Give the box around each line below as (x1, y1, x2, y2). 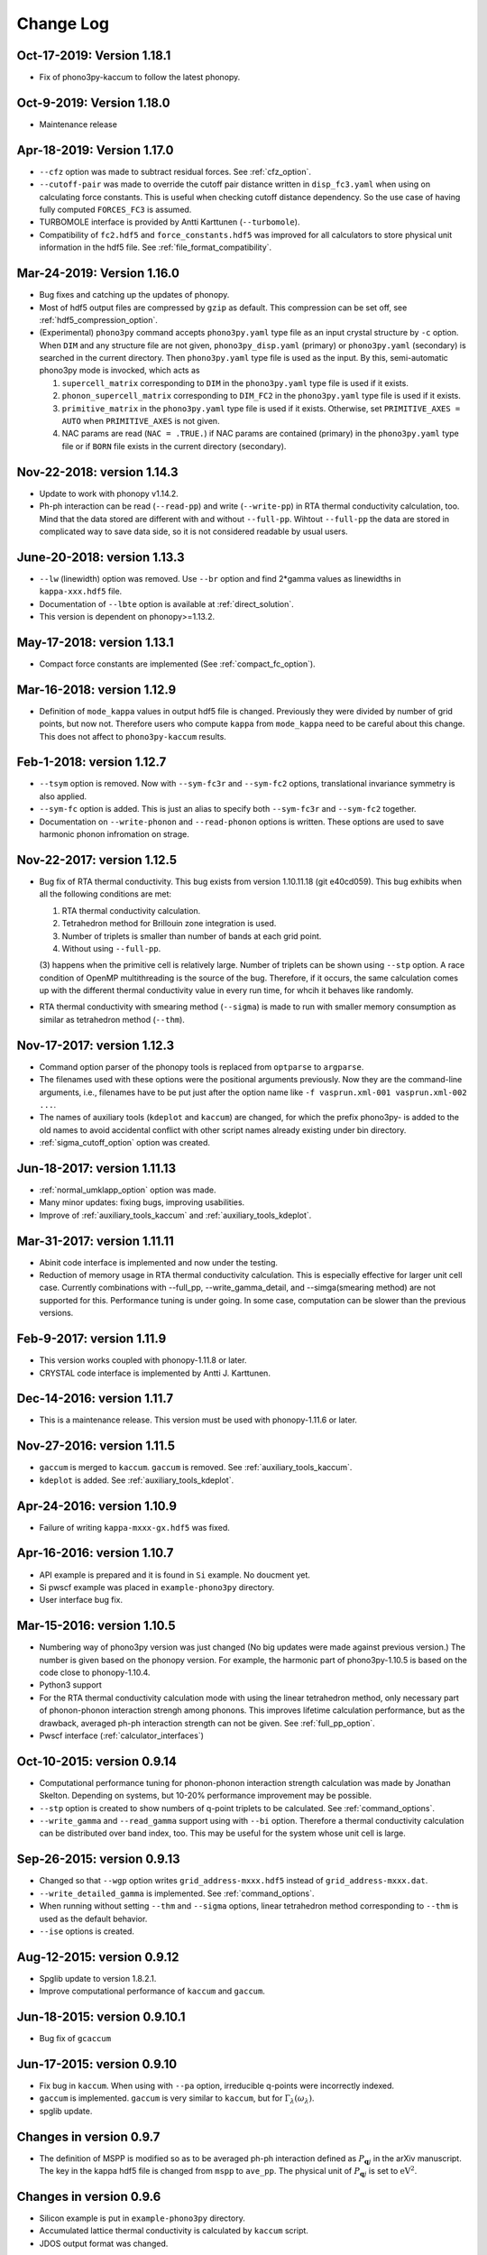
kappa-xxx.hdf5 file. (39, 586, 123, 597)
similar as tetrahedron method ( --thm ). (39, 1014, 185, 1025)
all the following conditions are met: (39, 888, 171, 899)
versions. (39, 1308, 74, 1319)
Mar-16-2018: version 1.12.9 (16, 682, 177, 697)
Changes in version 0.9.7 (16, 2129, 161, 2144)
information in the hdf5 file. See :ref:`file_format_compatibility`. (39, 242, 272, 253)
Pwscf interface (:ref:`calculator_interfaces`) (39, 1730, 205, 1741)
